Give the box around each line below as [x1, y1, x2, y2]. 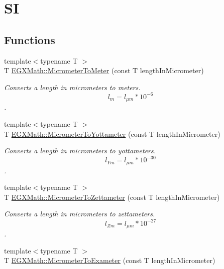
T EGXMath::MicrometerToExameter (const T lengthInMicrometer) [4, 255, 215, 265]
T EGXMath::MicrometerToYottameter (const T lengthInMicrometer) [4, 128, 220, 139]
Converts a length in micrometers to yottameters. [4, 145, 156, 156]
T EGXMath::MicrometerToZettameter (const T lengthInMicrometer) [4, 191, 220, 202]
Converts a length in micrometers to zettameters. [4, 208, 155, 219]
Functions [4, 32, 55, 47]
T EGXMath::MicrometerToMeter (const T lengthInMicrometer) [4, 65, 204, 76]
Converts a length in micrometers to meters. [4, 82, 141, 92]
